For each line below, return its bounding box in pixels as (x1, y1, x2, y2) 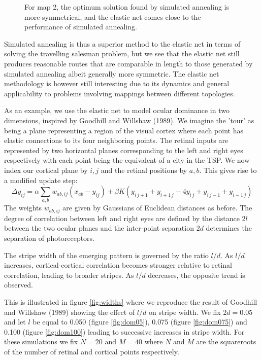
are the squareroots (196, 336, 256, 347)
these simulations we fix (4, 336, 78, 347)
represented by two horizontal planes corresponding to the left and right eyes (4, 145, 243, 155)
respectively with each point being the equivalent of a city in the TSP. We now (4, 155, 250, 165)
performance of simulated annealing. (24, 21, 137, 32)
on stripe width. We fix (148, 306, 221, 317)
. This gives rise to (199, 164, 257, 175)
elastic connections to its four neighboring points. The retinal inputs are (4, 135, 229, 146)
